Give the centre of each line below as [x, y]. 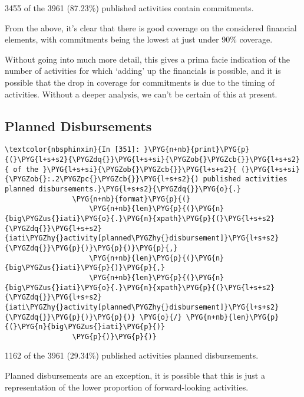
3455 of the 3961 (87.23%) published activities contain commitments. [129, 8]
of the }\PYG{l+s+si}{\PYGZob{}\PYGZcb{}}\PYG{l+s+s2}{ [125, 169]
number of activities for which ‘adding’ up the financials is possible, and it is [143, 71]
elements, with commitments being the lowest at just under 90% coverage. [139, 39]
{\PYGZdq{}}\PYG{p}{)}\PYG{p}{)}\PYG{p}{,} [91, 248]
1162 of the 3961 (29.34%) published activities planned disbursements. [132, 355]
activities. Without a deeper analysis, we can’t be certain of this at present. [141, 94]
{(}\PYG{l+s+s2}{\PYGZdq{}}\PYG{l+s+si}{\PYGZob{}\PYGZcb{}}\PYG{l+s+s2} [153, 160]
